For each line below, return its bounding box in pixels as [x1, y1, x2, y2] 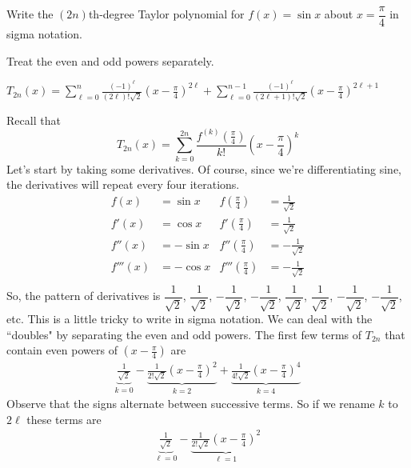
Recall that [6, 111, 61, 128]
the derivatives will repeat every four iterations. [6, 176, 240, 193]
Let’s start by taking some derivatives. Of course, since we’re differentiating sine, [6, 160, 401, 177]
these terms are [26, 410, 102, 427]
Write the [6, 6, 54, 22]
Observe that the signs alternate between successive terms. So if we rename [6, 395, 375, 412]
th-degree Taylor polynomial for [88, 6, 245, 22]
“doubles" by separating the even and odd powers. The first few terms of [6, 326, 362, 342]
